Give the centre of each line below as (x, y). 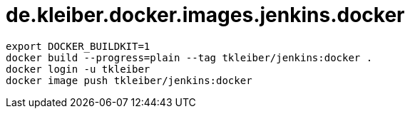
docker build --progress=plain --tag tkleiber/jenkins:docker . (189, 57)
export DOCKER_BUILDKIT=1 (78, 46)
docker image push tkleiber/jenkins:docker (129, 80)
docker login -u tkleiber (78, 69)
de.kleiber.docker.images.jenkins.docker (205, 15)
